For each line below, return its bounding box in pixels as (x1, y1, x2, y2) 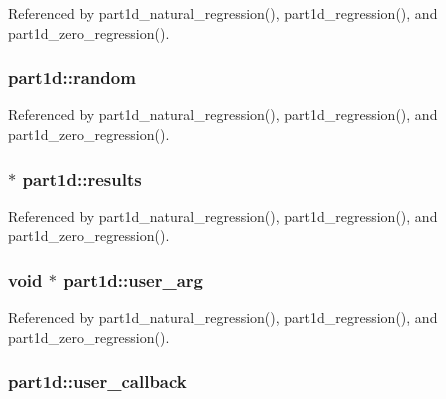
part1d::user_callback (8, 369, 187, 394)
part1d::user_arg (63, 267, 203, 292)
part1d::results (22, 166, 142, 191)
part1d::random (8, 65, 136, 90)
